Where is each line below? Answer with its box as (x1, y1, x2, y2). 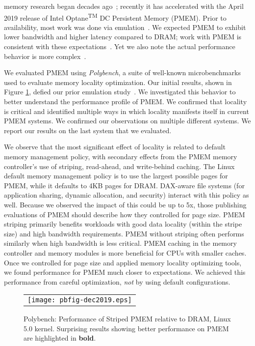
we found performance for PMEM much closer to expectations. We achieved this (4, 267, 246, 277)
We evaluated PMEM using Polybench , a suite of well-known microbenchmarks (4, 67, 241, 78)
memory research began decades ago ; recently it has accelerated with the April (4, 1, 244, 11)
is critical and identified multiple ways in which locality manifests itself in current (4, 106, 249, 116)
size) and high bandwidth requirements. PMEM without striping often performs (4, 228, 244, 238)
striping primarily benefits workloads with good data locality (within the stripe (4, 219, 242, 229)
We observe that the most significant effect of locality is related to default (4, 142, 226, 152)
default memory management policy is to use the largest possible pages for (4, 171, 228, 181)
